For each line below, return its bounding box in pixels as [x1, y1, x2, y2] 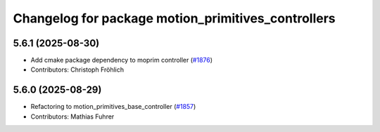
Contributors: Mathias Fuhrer [30, 112, 115, 121]
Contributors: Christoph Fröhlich [30, 65, 125, 74]
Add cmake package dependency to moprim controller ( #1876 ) [30, 56, 213, 65]
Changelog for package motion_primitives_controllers [13, 11, 336, 26]
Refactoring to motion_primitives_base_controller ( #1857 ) [30, 103, 196, 111]
